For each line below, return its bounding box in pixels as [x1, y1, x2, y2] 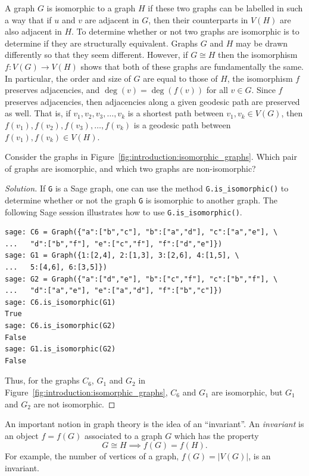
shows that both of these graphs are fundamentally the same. [80, 60, 304, 72]
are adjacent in [85, 13, 139, 26]
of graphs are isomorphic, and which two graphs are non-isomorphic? [5, 162, 256, 174]
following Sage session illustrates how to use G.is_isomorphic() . [5, 205, 242, 218]
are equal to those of [143, 72, 218, 84]
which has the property [174, 429, 259, 441]
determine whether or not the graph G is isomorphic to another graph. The [5, 193, 277, 206]
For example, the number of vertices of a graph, [5, 450, 179, 462]
